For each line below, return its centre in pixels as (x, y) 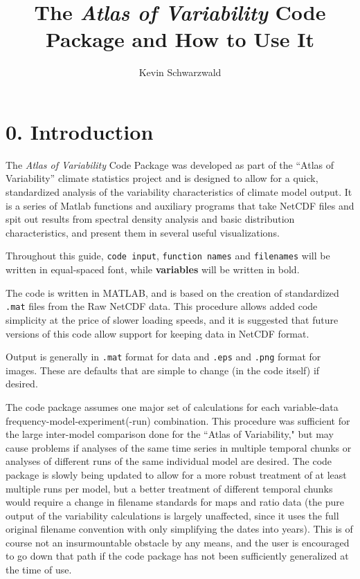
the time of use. (39, 570)
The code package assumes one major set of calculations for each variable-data (172, 406)
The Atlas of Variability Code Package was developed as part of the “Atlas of (170, 164)
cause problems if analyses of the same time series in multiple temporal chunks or (179, 447)
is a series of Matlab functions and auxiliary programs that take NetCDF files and (180, 205)
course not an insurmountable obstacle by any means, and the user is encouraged (178, 542)
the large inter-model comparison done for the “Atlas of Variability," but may (170, 434)
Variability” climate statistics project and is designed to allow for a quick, (162, 178)
